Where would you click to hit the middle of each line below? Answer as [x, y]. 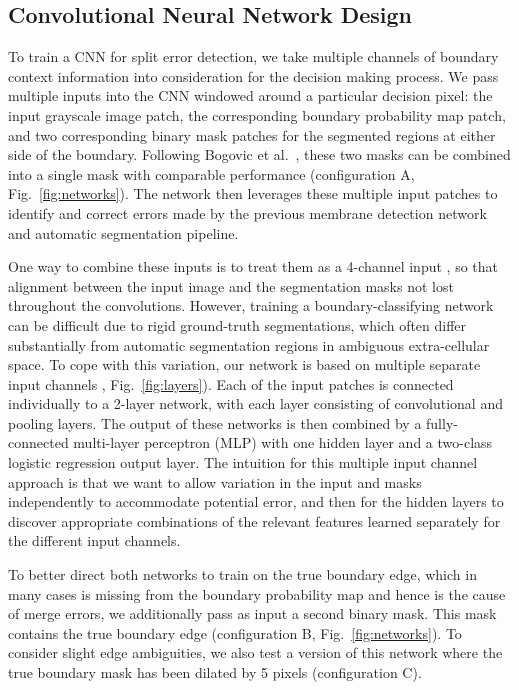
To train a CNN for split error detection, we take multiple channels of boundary [253, 56]
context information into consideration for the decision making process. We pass [253, 75]
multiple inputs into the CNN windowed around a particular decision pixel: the [250, 95]
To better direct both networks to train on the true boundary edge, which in [242, 574]
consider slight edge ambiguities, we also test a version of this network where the [255, 652]
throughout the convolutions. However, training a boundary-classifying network [251, 305]
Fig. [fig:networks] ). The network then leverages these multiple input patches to [253, 193]
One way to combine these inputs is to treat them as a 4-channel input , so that [253, 266]
